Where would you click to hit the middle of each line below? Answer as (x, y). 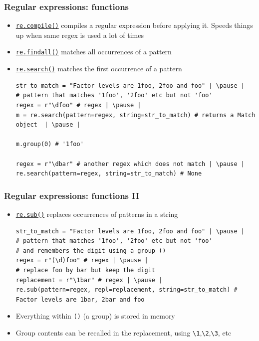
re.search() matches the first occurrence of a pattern (99, 69)
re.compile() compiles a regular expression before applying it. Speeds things (134, 25)
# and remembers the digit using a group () (91, 251)
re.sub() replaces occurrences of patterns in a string (97, 214)
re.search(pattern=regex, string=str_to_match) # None (109, 174)
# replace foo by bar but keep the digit (85, 270)
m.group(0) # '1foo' (50, 144)
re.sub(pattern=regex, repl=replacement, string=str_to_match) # (127, 290)
